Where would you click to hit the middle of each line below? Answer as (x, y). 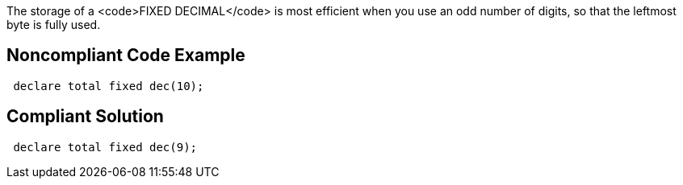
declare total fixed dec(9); (105, 147)
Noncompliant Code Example (126, 55)
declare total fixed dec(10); (109, 86)
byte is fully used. (54, 25)
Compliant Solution (85, 117)
